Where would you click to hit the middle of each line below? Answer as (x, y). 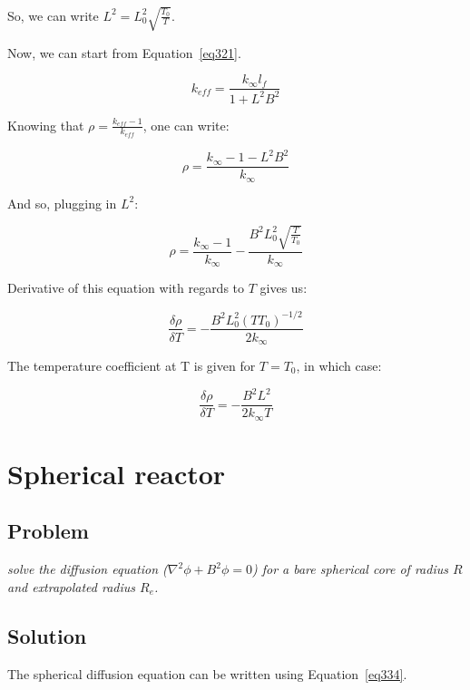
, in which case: (339, 366)
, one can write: (186, 125)
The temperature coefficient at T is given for (132, 366)
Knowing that (46, 125)
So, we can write (53, 15)
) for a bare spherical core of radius (350, 569)
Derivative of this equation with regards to (126, 288)
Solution (47, 635)
